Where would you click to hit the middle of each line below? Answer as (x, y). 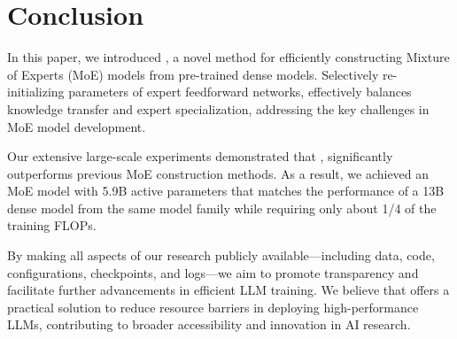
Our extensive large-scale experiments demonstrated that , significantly (200, 156)
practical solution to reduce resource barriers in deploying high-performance (213, 307)
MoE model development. (77, 126)
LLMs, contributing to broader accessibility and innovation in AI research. (209, 324)
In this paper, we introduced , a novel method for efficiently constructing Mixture (228, 57)
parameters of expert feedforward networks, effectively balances (240, 92)
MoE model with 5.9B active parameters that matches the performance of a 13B (226, 191)
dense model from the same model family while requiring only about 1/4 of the (222, 208)
